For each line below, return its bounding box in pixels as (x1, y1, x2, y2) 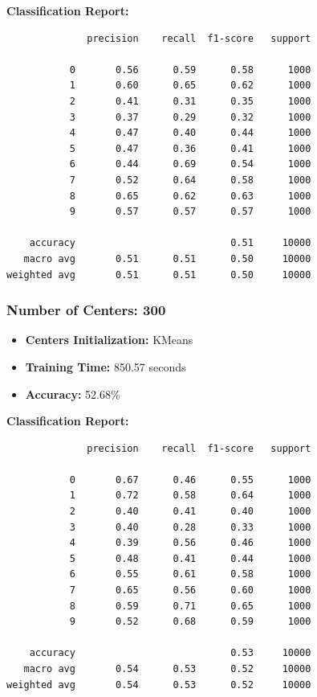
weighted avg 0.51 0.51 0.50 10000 (6, 269, 311, 281)
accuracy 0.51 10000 (29, 237, 311, 249)
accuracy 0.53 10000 (29, 647, 311, 659)
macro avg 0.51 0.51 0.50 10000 (23, 252, 311, 264)
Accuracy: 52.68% (25, 385, 120, 402)
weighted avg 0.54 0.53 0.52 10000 (6, 679, 311, 691)
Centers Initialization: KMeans (25, 331, 193, 348)
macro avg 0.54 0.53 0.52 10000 (23, 663, 311, 674)
